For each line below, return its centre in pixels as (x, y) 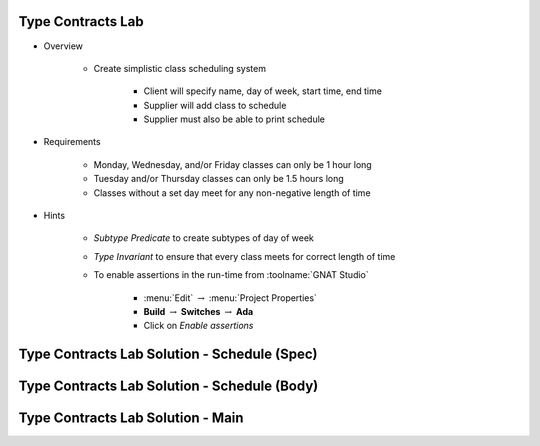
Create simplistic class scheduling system (180, 68)
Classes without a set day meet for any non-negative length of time (232, 192)
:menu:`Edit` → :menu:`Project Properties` (230, 297)
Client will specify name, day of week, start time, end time (262, 91)
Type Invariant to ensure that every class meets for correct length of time (244, 256)
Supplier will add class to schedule (215, 105)
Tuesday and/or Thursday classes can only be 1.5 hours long (218, 179)
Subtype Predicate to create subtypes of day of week (204, 238)
